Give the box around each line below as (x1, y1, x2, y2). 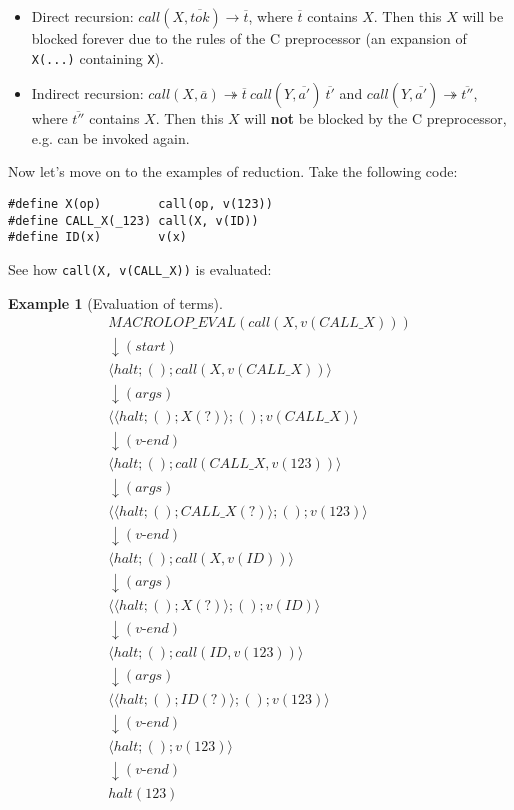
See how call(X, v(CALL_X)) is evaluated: (8, 259, 272, 279)
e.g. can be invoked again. (31, 127, 190, 148)
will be (462, 6, 504, 26)
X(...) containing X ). (31, 47, 164, 68)
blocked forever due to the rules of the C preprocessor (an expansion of (31, 28, 467, 48)
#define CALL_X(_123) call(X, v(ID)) (8, 213, 259, 228)
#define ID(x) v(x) (8, 230, 187, 245)
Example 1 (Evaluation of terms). (8, 292, 223, 313)
